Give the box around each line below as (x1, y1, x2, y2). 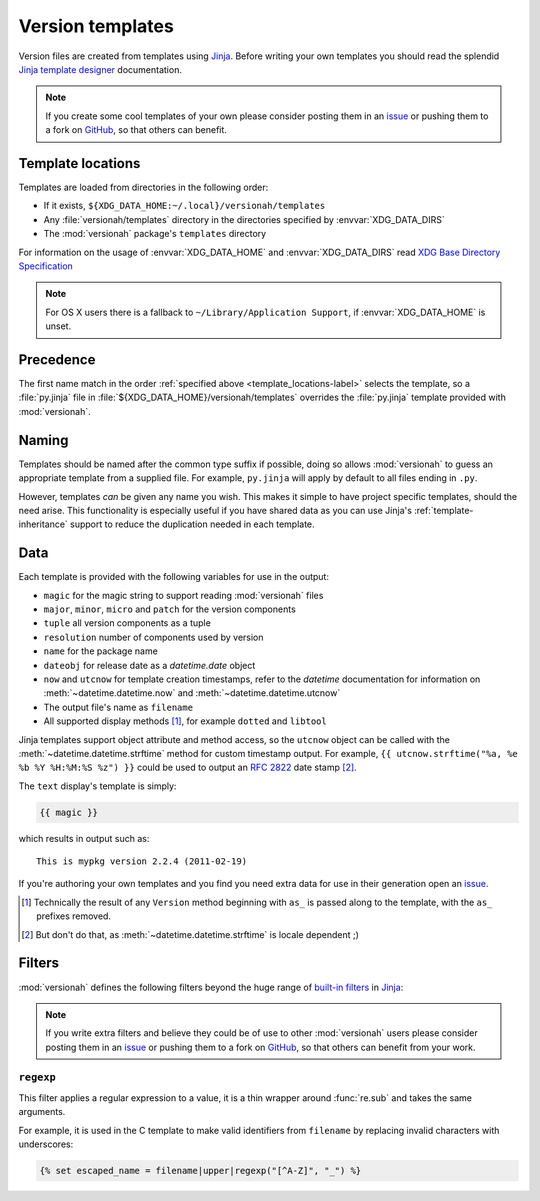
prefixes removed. (36, 910, 112, 922)
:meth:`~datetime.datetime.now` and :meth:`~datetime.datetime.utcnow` (43, 687, 341, 699)
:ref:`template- (413, 504, 474, 516)
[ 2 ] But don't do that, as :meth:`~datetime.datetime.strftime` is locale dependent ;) (21, 928, 360, 940)
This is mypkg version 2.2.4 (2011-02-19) (36, 856, 248, 867)
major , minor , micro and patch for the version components (43, 603, 297, 615)
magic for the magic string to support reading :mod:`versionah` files (43, 589, 324, 601)
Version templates (18, 15, 174, 37)
